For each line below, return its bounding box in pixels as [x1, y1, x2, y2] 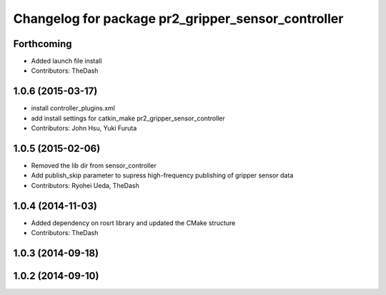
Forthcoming [13, 38, 72, 50]
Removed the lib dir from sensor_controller [31, 161, 157, 170]
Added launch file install [31, 57, 102, 66]
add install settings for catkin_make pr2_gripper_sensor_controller [31, 114, 225, 123]
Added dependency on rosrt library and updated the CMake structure [31, 218, 236, 227]
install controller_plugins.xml [31, 104, 116, 113]
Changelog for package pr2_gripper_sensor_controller [13, 11, 344, 26]
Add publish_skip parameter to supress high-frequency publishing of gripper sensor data [31, 171, 294, 180]
